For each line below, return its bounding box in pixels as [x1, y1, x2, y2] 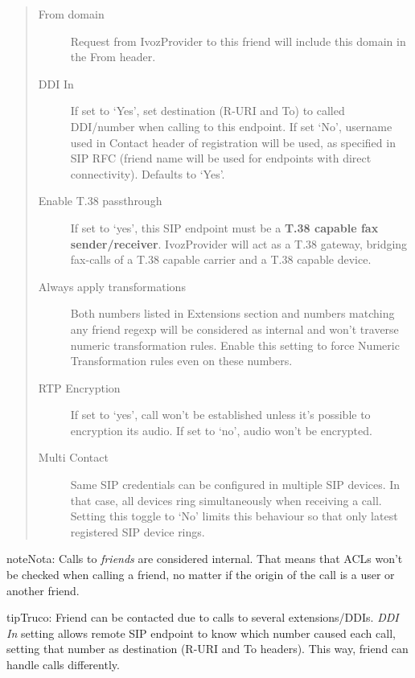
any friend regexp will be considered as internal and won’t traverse [70, 320, 399, 337]
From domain [38, 6, 105, 22]
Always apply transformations [38, 277, 186, 294]
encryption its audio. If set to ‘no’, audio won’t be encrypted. [70, 421, 372, 438]
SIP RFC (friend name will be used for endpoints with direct [70, 150, 372, 166]
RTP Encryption [38, 379, 121, 396]
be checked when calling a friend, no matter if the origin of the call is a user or [6, 566, 395, 583]
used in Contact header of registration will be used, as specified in [70, 134, 396, 150]
